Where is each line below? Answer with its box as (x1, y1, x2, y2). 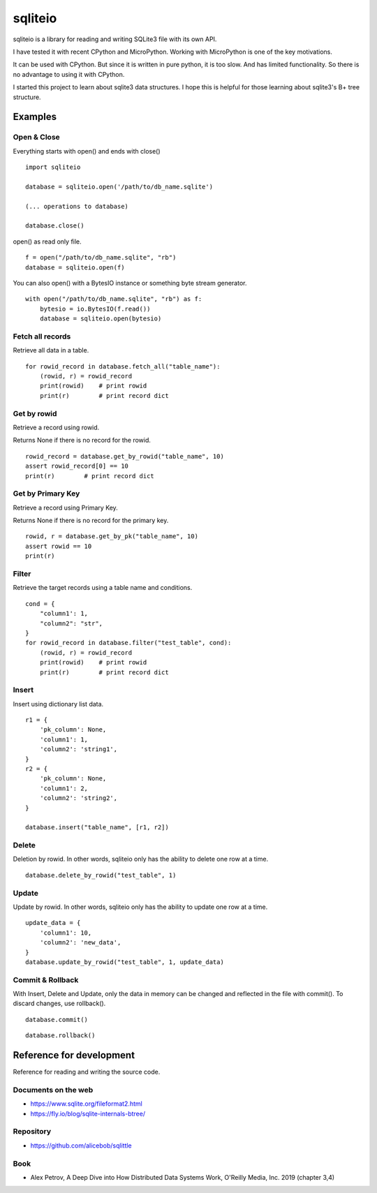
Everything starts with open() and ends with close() (13, 147, 161, 155)
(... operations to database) (25, 202, 129, 210)
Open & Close (13, 133, 61, 142)
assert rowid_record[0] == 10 (25, 462, 129, 470)
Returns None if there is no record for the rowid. (13, 436, 151, 445)
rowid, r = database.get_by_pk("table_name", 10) (25, 533, 199, 540)
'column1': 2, (39, 784, 89, 792)
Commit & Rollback (13, 975, 79, 984)
